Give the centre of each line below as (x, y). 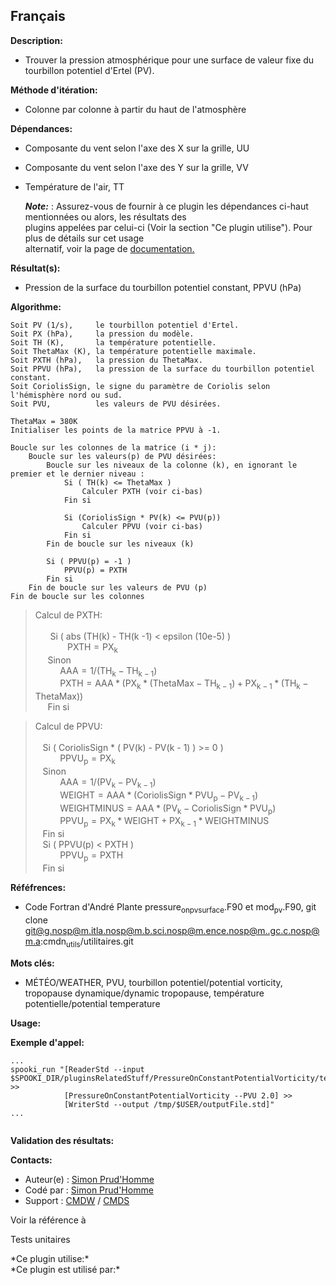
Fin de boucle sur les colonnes (77, 596)
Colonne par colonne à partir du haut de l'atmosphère (135, 109)
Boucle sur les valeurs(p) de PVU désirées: (122, 456)
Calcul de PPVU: (68, 726)
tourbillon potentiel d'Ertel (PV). (89, 70)
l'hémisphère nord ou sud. (66, 395)
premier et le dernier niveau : (77, 474)
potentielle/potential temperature (92, 1003)
